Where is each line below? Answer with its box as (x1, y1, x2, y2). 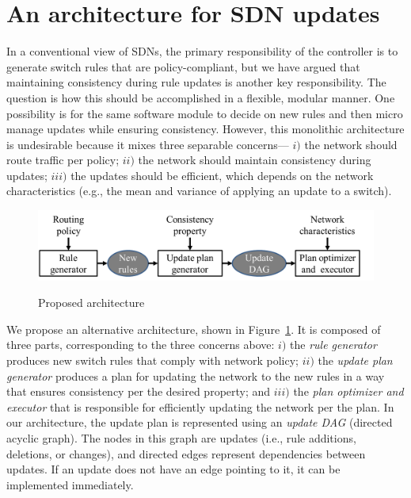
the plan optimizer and (293, 383, 404, 400)
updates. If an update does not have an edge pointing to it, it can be (6, 461, 341, 477)
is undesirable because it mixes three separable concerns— (6, 136, 289, 152)
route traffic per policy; (6, 151, 120, 168)
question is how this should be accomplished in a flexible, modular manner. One (6, 89, 395, 105)
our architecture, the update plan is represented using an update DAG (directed (6, 414, 393, 431)
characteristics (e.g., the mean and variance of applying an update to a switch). (6, 182, 392, 199)
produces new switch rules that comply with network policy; (6, 352, 299, 369)
